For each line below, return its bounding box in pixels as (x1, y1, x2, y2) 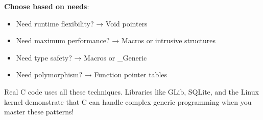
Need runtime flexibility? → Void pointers (16, 18, 148, 28)
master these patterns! (4, 106, 74, 117)
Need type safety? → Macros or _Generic (16, 52, 147, 63)
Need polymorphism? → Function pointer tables (16, 69, 168, 80)
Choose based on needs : (4, 1, 89, 11)
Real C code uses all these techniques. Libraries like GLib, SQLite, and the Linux (4, 86, 259, 97)
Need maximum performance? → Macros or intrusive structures (16, 35, 216, 46)
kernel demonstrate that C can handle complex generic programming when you (4, 96, 252, 107)
